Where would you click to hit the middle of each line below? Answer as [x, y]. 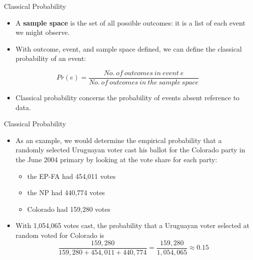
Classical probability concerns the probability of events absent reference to [127, 98]
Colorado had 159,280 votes [69, 209]
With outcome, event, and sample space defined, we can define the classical [129, 48]
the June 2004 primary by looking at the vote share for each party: [116, 159]
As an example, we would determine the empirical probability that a [119, 140]
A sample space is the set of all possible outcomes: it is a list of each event [130, 22]
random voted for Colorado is [60, 235]
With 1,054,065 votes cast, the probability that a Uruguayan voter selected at [132, 225]
